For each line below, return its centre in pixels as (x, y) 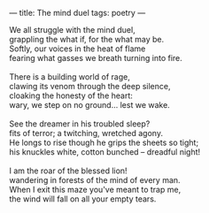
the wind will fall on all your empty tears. (83, 199)
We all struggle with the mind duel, (72, 30)
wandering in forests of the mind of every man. (95, 180)
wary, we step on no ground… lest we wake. (89, 105)
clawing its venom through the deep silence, (90, 86)
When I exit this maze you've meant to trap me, (95, 190)
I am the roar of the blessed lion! (68, 171)
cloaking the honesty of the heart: (71, 95)
